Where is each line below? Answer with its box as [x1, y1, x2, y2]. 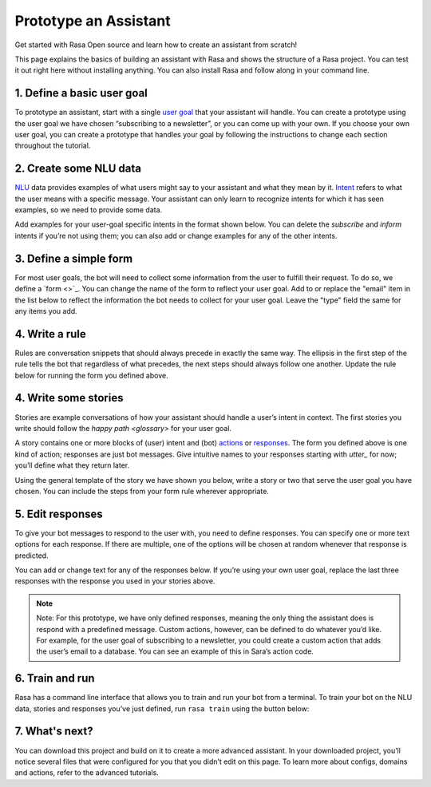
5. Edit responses [14, 507, 103, 520]
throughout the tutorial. [14, 140, 91, 151]
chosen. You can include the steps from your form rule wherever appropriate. [14, 486, 269, 496]
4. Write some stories [14, 391, 124, 405]
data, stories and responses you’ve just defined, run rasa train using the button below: [14, 703, 310, 714]
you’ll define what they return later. [14, 461, 130, 470]
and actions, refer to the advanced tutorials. [14, 768, 159, 777]
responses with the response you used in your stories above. [14, 576, 215, 586]
